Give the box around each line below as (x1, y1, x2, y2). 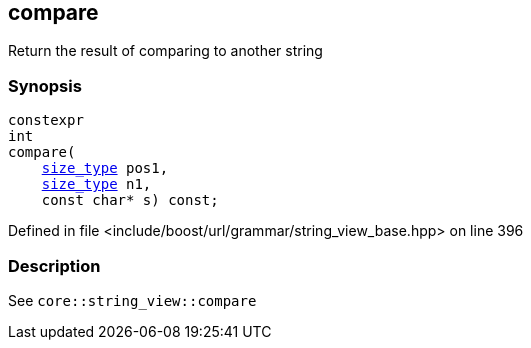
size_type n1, (41, 176, 152, 193)
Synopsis (8, 75, 82, 96)
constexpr (8, 112, 84, 129)
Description (8, 255, 101, 276)
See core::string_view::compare (8, 291, 257, 309)
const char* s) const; (41, 192, 219, 209)
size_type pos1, (41, 160, 169, 177)
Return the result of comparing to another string (8, 42, 323, 60)
